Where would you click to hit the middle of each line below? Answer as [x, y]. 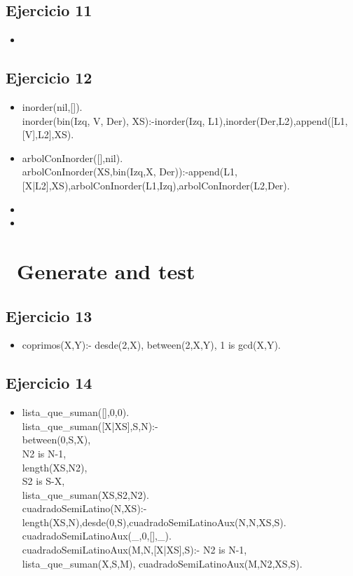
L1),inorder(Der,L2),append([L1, [278, 120]
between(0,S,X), [56, 440]
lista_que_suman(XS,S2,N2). [85, 494]
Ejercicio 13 [49, 315]
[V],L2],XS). [48, 134]
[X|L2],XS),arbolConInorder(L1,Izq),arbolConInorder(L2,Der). [156, 185]
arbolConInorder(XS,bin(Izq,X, [89, 172]
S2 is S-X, [43, 481]
